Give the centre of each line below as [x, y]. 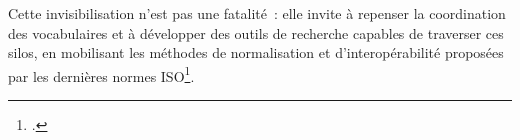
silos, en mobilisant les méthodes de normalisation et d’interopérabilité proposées [256, 52]
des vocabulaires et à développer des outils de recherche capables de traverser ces [256, 32]
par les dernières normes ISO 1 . [101, 74]
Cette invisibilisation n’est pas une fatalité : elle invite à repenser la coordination [257, 13]
